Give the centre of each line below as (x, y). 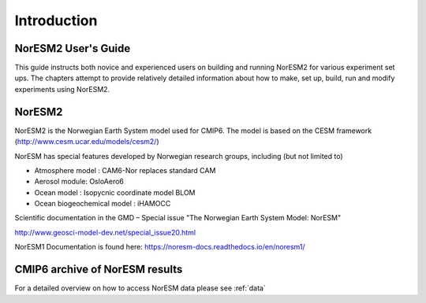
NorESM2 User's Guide (73, 48)
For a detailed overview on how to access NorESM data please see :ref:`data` (140, 288)
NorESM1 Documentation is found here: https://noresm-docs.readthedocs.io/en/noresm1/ (160, 247)
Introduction (56, 20)
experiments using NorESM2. (62, 89)
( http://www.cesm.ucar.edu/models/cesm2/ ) (87, 142)
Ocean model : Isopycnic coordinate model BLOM (115, 192)
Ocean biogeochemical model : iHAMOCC (103, 204)
